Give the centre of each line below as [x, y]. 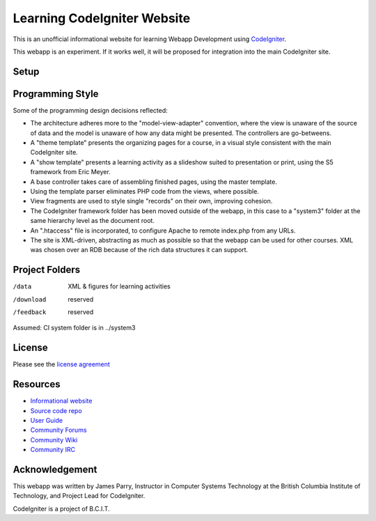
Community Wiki [54, 440]
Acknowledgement [55, 469]
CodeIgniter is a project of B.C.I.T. [62, 508]
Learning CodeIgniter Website [102, 18]
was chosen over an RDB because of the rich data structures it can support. [139, 250]
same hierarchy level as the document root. [92, 221]
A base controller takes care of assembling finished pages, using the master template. [154, 182]
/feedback [30, 312]
